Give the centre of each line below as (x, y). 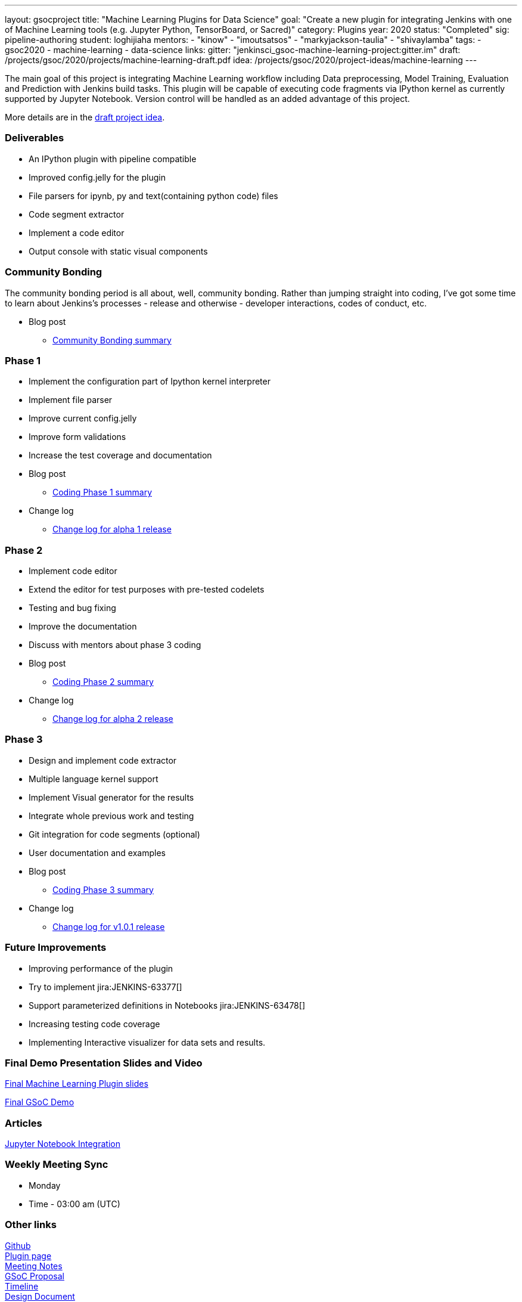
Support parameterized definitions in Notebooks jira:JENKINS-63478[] (167, 1005)
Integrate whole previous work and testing (111, 816)
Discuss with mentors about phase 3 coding (115, 645)
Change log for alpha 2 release (113, 719)
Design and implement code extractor (103, 760)
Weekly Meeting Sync (57, 1165)
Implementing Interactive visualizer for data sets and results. (147, 1042)
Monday (45, 1185)
